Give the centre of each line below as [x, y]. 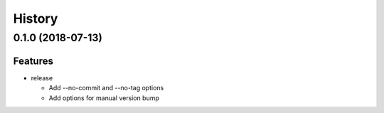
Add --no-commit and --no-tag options [106, 88]
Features [33, 61]
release [42, 77]
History [36, 18]
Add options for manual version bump [104, 98]
